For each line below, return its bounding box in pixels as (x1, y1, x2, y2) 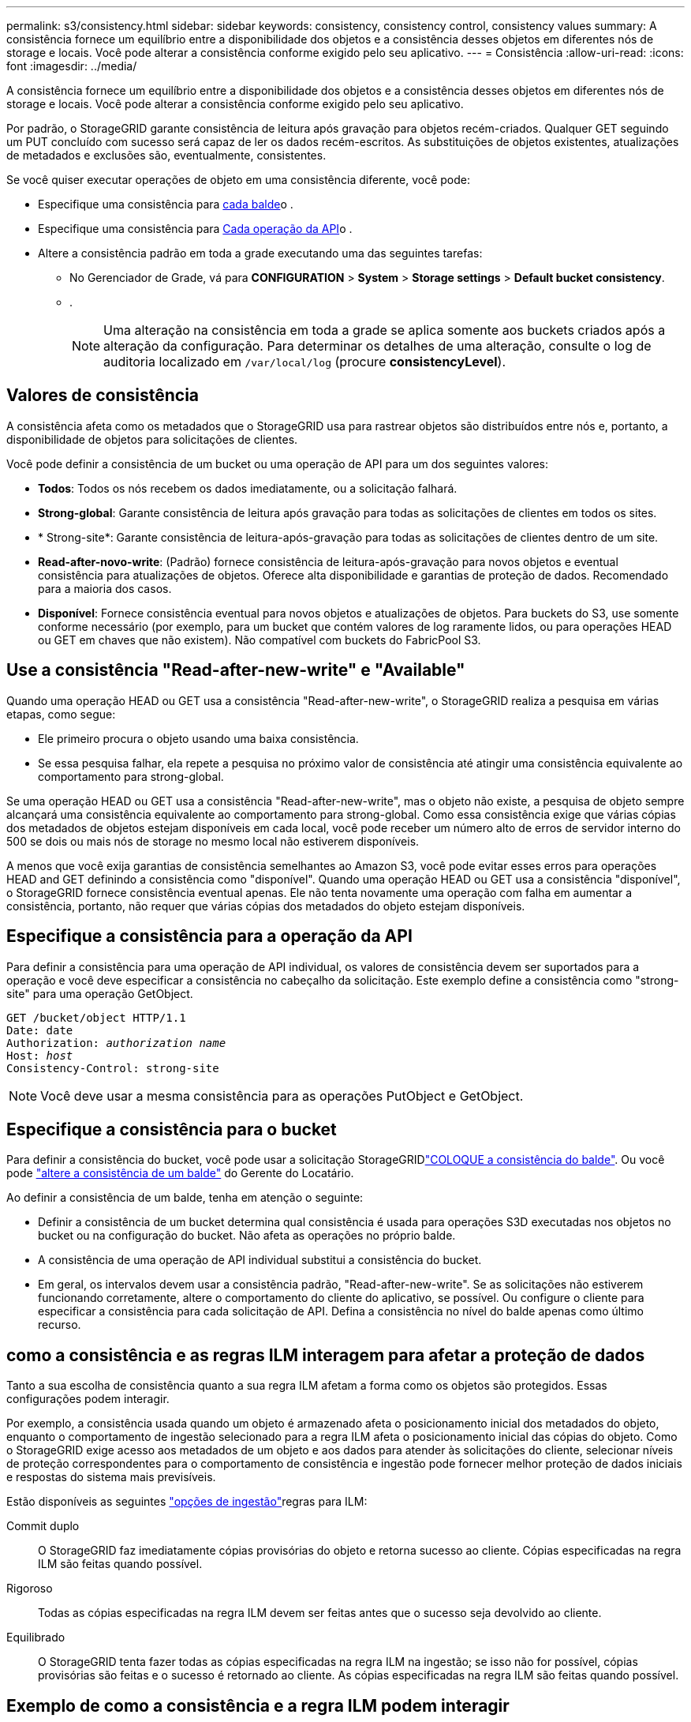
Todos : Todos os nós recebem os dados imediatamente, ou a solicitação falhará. (38, 481, 458, 495)
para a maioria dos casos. (38, 581, 172, 595)
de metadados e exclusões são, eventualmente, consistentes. (6, 148, 327, 162)
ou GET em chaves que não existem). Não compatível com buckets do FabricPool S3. (38, 632, 481, 647)
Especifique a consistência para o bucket (6, 1119, 337, 1139)
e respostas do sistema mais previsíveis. (6, 1470, 216, 1484)
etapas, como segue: (6, 707, 116, 721)
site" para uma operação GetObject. (6, 986, 193, 1000)
